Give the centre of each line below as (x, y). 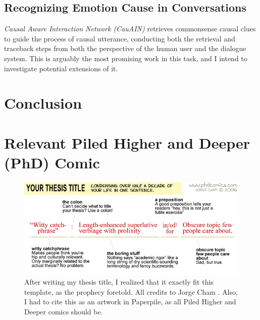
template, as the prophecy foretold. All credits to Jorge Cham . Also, (131, 291)
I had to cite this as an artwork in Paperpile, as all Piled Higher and (130, 302)
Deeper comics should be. (64, 311)
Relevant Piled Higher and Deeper (127, 142)
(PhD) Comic (52, 162)
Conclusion (43, 103)
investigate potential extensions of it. (61, 68)
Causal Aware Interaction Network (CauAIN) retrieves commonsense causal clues (130, 29)
